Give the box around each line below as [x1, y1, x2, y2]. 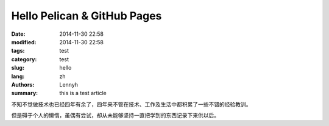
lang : [11, 73, 25, 80]
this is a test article [59, 90, 107, 97]
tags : [11, 47, 25, 55]
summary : [11, 90, 38, 97]
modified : [11, 38, 37, 45]
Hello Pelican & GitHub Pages [11, 9, 162, 22]
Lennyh [59, 81, 79, 88]
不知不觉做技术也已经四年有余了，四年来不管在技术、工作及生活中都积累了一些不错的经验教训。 [11, 101, 252, 108]
